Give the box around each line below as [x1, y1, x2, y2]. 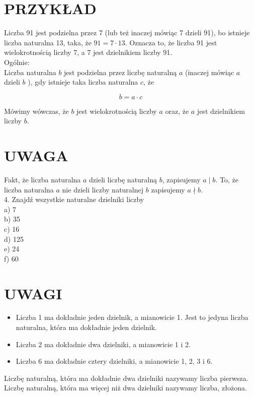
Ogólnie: [4, 56, 30, 67]
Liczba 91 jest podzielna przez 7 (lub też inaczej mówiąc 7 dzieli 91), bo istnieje [4, 27, 250, 38]
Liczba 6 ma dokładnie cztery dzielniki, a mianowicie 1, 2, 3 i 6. [16, 356, 213, 366]
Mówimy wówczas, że [4, 105, 69, 116]
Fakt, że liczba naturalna [4, 174, 81, 184]
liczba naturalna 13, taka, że [4, 37, 92, 47]
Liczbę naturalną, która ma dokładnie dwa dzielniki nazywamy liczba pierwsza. [4, 372, 248, 383]
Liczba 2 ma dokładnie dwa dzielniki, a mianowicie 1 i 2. [16, 339, 191, 349]
